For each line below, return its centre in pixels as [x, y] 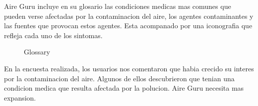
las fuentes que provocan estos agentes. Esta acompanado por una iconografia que [128, 26]
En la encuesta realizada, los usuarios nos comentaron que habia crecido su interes [129, 68]
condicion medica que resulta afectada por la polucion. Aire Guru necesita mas [124, 88]
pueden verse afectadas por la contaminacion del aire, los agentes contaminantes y [129, 16]
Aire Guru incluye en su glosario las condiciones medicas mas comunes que [118, 6]
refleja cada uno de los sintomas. [53, 35]
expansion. [20, 97]
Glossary [37, 52]
